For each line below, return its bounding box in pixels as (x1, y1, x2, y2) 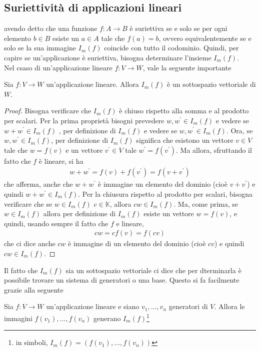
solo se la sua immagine (4, 42, 76, 53)
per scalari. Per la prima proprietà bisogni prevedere (4, 115, 164, 125)
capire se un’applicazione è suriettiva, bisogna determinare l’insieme (4, 52, 211, 62)
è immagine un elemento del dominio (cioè (98, 179, 227, 189)
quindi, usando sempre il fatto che (4, 218, 108, 228)
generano (93, 313, 121, 323)
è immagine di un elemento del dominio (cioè (68, 238, 206, 249)
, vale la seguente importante (142, 62, 231, 72)
